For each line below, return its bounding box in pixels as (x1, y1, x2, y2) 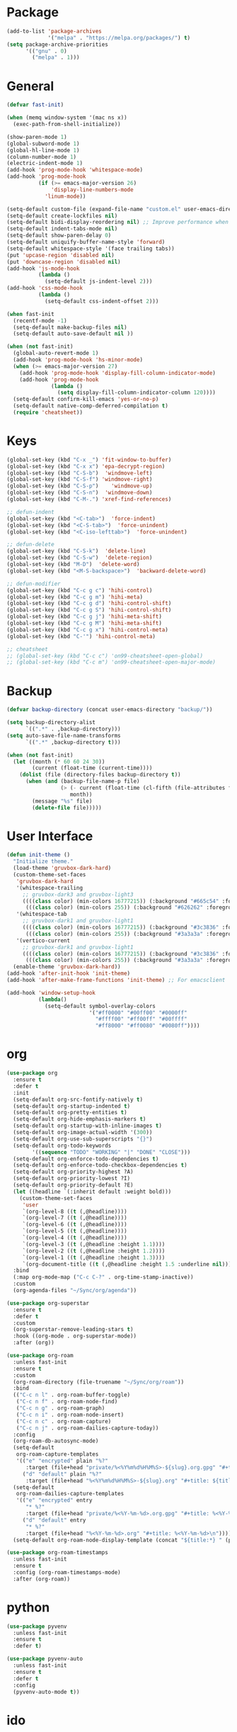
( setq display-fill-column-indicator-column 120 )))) (57, 389, 216, 397)
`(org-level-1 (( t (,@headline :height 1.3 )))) (22, 1254, 166, 1261)
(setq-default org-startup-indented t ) (13, 1102, 131, 1109)
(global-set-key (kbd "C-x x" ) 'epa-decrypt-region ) (6, 463, 166, 470)
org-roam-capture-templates (16, 1451, 99, 1458)
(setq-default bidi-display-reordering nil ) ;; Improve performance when (6, 219, 229, 226)
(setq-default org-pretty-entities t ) (13, 1109, 128, 1116)
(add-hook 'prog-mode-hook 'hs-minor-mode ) (13, 356, 143, 363)
